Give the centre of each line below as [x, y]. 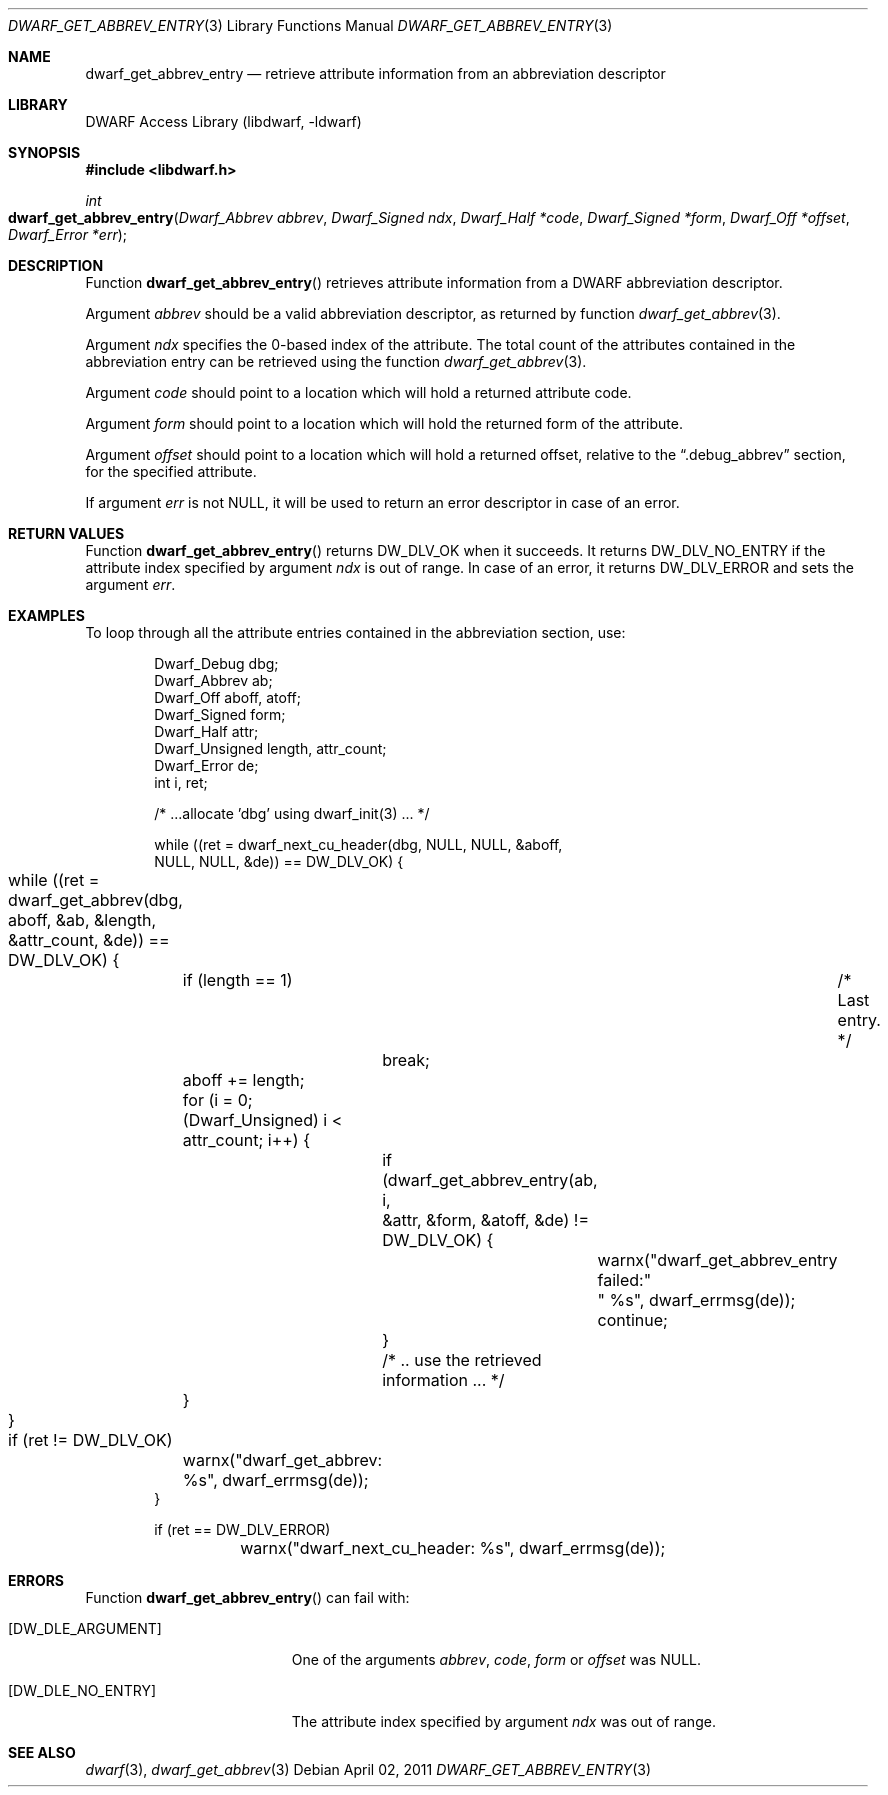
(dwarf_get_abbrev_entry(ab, [490, 1180]
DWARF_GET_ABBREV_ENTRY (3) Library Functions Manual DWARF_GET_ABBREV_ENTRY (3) [310, 25]
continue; [632, 1320]
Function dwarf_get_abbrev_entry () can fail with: [247, 1597]
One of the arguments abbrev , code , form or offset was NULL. [496, 1659]
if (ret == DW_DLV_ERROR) [242, 1529]
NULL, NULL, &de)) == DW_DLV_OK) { [279, 861]
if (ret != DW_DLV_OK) [90, 1440]
